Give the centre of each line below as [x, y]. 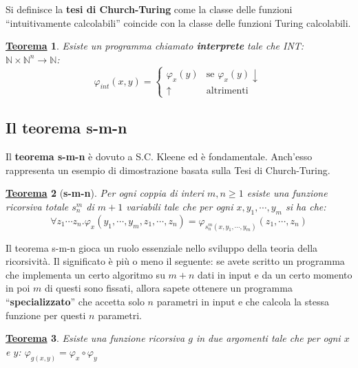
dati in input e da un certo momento [275, 274]
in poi [18, 288]
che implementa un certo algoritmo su [85, 274]
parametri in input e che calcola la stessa [243, 301]
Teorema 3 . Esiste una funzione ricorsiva [95, 338]
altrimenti [227, 90]
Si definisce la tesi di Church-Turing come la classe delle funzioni [149, 9]
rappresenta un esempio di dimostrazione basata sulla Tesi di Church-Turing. [168, 170]
